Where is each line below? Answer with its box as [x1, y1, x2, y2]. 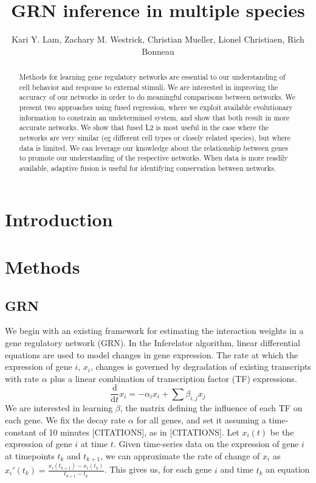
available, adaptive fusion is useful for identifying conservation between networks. [19, 163, 276, 173]
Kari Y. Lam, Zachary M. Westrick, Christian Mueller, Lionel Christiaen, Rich [12, 33, 304, 46]
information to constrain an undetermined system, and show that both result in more [19, 112, 290, 122]
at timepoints [5, 449, 55, 462]
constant [5, 425, 36, 438]
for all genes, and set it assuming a [136, 414, 266, 426]
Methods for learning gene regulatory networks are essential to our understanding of [19, 72, 286, 82]
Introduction [5, 206, 113, 231]
